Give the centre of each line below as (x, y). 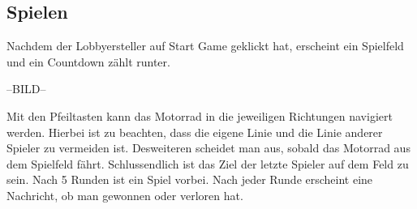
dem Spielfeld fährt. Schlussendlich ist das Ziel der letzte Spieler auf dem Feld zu (208, 163)
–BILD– (26, 89)
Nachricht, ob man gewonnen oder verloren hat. (125, 195)
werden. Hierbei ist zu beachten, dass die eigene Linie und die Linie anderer (195, 132)
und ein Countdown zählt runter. (88, 61)
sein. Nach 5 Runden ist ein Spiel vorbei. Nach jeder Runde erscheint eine (190, 179)
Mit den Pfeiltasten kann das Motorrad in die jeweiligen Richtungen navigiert (200, 115)
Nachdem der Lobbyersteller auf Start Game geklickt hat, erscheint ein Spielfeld (205, 46)
